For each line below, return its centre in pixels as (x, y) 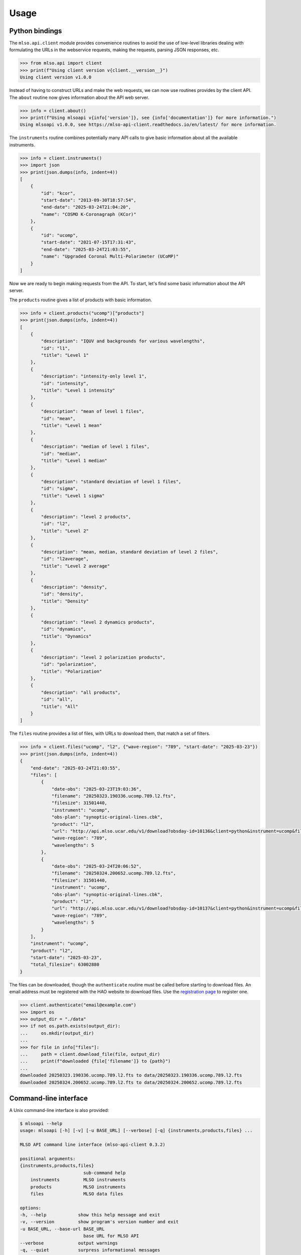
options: (31, 1208)
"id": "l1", (55, 348)
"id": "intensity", (65, 383)
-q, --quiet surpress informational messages (90, 1250)
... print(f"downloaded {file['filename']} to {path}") (95, 1061)
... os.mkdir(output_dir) (57, 1033)
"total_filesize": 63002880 (65, 965)
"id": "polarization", (69, 664)
